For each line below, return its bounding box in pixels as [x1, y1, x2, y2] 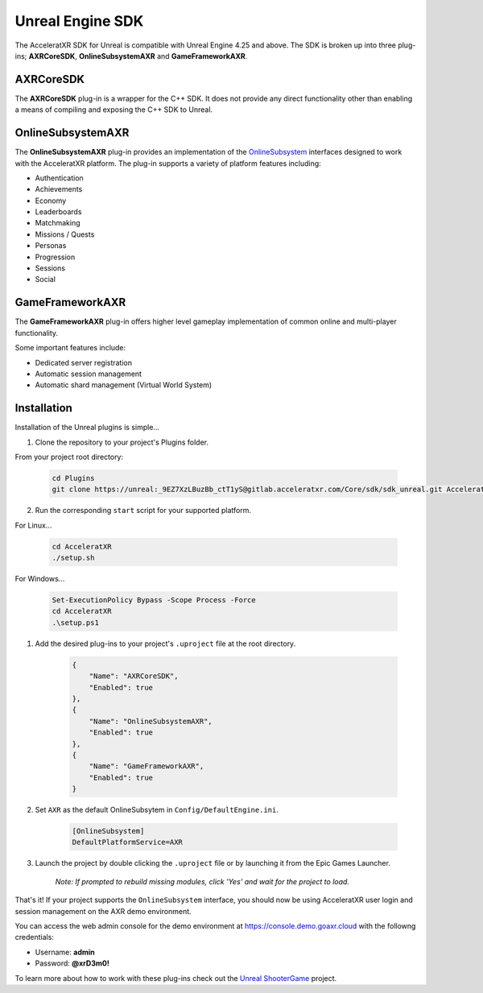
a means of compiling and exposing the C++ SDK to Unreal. [14, 105, 213, 114]
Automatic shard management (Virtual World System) [35, 380, 213, 390]
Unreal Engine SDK [14, 12, 144, 30]
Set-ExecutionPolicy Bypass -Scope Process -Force [52, 596, 257, 605]
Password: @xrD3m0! [35, 958, 110, 968]
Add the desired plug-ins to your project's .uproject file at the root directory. [35, 639, 296, 648]
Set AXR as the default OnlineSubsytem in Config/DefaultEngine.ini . [35, 805, 279, 815]
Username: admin [35, 947, 96, 957]
